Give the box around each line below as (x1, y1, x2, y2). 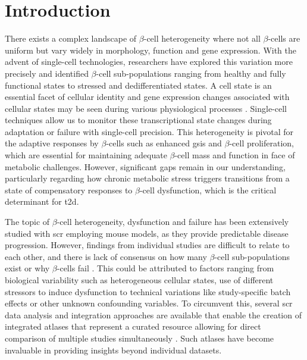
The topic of (5, 215, 50, 228)
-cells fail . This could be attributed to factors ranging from (57, 262, 274, 274)
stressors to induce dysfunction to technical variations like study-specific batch (5, 285, 291, 298)
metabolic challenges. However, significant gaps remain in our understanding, (5, 160, 286, 173)
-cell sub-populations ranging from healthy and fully (96, 67, 286, 79)
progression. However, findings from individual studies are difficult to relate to (5, 239, 290, 251)
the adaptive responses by (5, 137, 99, 149)
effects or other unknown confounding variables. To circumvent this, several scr (5, 297, 293, 309)
